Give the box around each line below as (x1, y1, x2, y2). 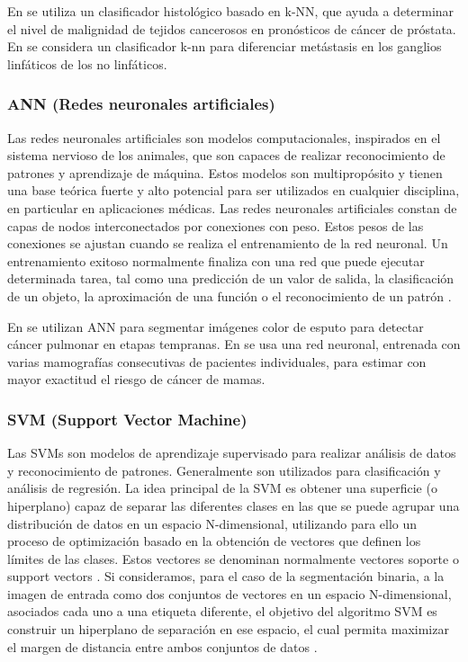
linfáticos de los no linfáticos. (7, 54, 167, 73)
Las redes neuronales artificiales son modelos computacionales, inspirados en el (7, 128, 441, 147)
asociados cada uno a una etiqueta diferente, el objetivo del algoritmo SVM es (7, 602, 437, 621)
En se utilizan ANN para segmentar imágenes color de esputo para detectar (7, 317, 424, 335)
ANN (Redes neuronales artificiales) (7, 93, 275, 115)
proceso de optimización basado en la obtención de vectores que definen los (7, 532, 421, 550)
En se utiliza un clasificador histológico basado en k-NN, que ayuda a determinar (7, 2, 454, 20)
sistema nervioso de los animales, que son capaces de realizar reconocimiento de (7, 146, 445, 165)
